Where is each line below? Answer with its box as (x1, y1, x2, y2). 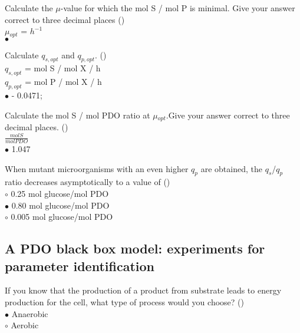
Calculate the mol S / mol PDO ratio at (5, 108, 150, 121)
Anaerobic (11, 307, 48, 319)
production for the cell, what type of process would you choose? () (5, 295, 244, 308)
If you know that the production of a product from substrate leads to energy (5, 284, 282, 296)
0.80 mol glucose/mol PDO (11, 199, 110, 211)
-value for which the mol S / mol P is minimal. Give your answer (60, 2, 295, 14)
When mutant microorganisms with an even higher (5, 162, 189, 174)
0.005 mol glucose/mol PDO (11, 210, 113, 223)
